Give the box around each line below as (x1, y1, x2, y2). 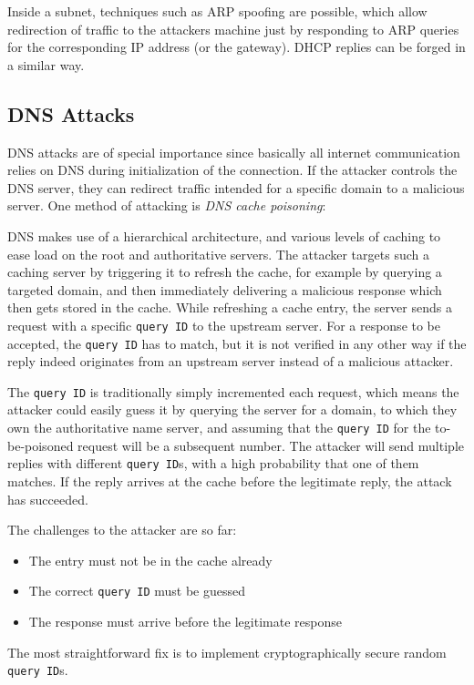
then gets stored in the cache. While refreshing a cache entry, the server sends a (7, 298, 452, 317)
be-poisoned (7, 435, 74, 455)
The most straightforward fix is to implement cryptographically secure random (7, 642, 447, 661)
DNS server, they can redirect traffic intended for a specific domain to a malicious (7, 178, 465, 197)
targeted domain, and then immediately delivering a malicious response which (7, 280, 442, 299)
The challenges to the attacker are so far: (7, 520, 237, 539)
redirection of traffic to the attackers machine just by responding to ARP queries (7, 19, 459, 38)
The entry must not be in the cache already (28, 550, 273, 569)
